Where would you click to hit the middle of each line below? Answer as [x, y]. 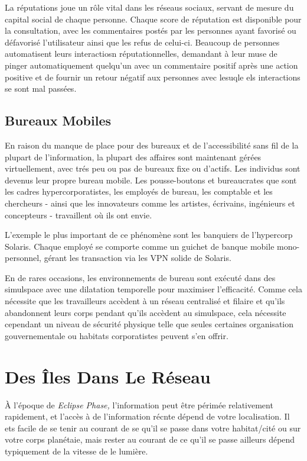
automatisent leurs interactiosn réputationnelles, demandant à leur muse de [141, 54]
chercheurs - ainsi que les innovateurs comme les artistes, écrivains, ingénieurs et [150, 203]
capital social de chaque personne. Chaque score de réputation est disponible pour [153, 19]
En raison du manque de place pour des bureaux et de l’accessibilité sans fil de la [152, 145]
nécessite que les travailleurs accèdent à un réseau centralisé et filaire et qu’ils [145, 301]
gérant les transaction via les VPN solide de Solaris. [138, 258]
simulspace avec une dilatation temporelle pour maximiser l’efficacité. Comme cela [153, 289]
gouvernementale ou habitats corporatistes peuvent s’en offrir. [117, 335]
